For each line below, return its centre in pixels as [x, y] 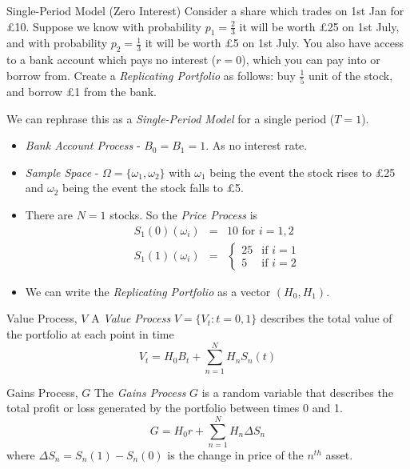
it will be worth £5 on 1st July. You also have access [274, 43]
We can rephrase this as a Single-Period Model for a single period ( [171, 118]
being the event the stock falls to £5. [153, 188]
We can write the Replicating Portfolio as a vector [148, 291]
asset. [339, 454]
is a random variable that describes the [297, 392]
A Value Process [131, 318]
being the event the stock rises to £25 [303, 172]
